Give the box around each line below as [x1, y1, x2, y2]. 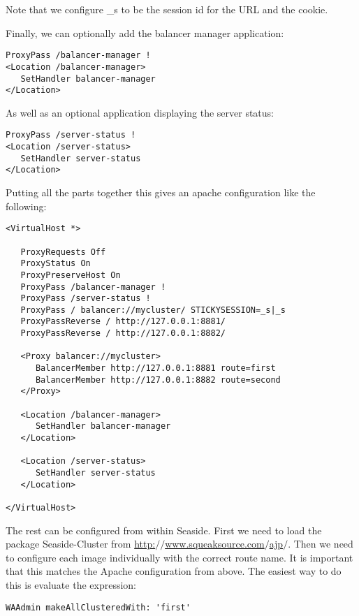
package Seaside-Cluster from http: [6, 536, 156, 551]
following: [6, 198, 47, 213]
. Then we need [288, 536, 353, 551]
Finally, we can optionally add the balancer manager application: [6, 25, 284, 40]
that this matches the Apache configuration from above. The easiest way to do [6, 564, 342, 578]
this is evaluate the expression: [6, 578, 136, 592]
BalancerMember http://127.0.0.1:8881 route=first [35, 363, 276, 374]
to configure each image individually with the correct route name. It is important [6, 550, 353, 564]
